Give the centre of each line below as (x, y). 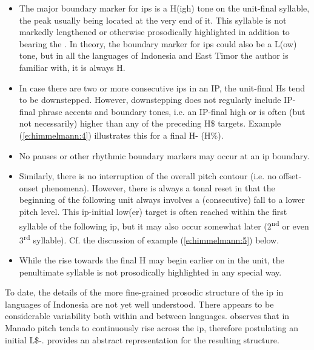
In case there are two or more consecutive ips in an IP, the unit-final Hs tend (162, 87)
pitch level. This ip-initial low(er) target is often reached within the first (153, 211)
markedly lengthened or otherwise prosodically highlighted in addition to (154, 32)
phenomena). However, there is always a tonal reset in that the (158, 187)
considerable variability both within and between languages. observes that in (147, 316)
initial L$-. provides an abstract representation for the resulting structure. (142, 339)
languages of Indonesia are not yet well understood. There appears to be (139, 304)
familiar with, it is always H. (72, 67)
